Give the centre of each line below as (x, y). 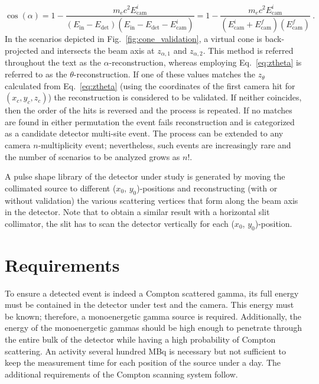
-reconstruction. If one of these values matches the (165, 74)
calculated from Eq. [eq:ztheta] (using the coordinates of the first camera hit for (150, 85)
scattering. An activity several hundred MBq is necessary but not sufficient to (146, 351)
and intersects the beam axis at (98, 50)
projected (22, 50)
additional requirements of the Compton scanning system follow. (121, 374)
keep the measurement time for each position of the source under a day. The (143, 362)
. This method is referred (248, 50)
